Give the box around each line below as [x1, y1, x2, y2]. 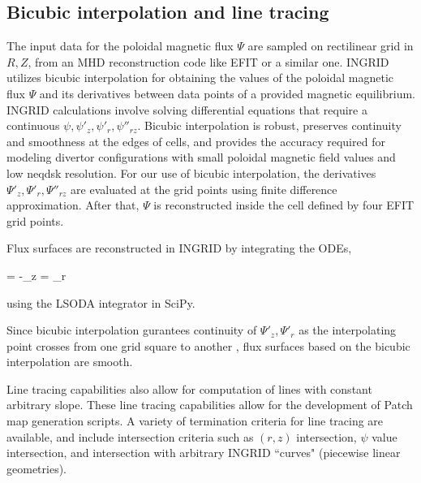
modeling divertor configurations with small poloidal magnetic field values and [6, 149, 396, 166]
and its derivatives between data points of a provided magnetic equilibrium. [39, 84, 416, 101]
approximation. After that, [6, 196, 140, 213]
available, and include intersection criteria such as [6, 428, 254, 445]
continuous [6, 117, 60, 134]
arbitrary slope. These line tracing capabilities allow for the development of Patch [6, 396, 413, 413]
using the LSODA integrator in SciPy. [6, 294, 195, 311]
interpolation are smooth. [6, 353, 133, 370]
